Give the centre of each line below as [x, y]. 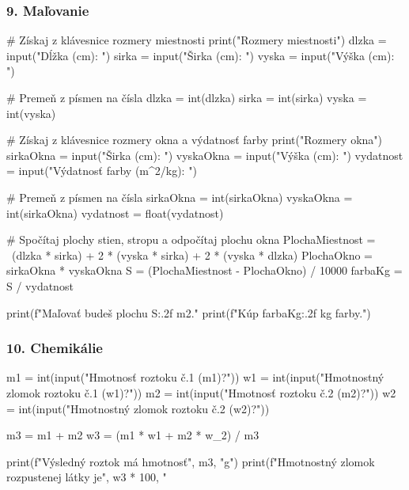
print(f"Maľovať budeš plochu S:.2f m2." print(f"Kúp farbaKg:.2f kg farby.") [189, 312]
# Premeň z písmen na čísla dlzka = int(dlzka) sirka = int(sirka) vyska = [187, 97]
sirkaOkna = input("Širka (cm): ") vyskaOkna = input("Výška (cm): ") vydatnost [205, 155]
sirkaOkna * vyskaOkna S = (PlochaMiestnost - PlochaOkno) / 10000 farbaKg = [204, 270]
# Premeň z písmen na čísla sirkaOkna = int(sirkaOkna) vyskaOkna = [180, 197]
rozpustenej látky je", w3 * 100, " [87, 477]
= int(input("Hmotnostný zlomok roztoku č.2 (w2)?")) [138, 408]
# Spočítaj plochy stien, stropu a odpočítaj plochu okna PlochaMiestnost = [191, 239]
